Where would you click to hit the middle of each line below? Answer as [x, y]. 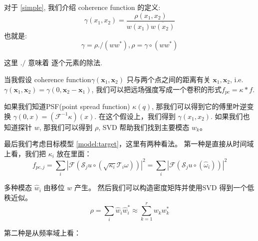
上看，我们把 [25, 153]
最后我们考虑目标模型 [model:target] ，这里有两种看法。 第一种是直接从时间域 [129, 144]
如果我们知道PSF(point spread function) [67, 106]
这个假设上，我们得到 [140, 116]
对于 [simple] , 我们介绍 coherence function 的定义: [82, 7]
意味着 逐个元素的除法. [65, 62]
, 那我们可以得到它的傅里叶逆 [199, 106]
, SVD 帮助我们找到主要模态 [144, 127]
